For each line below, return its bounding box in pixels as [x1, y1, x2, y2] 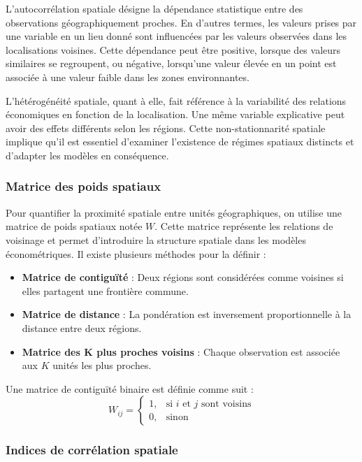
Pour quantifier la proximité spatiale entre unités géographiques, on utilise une [6, 205, 342, 219]
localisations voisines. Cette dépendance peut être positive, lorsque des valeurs [6, 42, 341, 57]
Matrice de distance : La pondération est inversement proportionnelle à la [22, 307, 352, 322]
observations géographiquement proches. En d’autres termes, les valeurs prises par [6, 15, 357, 29]
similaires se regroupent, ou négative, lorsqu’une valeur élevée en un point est [6, 56, 337, 71]
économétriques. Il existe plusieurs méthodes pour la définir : [6, 246, 266, 261]
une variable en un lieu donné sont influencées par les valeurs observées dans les [6, 29, 347, 43]
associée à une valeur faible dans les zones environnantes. [6, 69, 249, 84]
